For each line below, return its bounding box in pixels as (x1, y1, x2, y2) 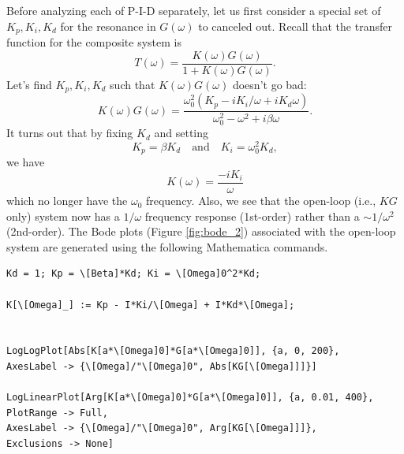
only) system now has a (6, 207, 120, 224)
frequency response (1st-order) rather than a (144, 207, 360, 224)
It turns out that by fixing (6, 125, 133, 141)
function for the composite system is (6, 34, 181, 50)
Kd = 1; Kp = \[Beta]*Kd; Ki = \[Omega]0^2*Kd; (6, 268, 261, 280)
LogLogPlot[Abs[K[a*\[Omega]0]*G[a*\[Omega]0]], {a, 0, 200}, (6, 345, 340, 357)
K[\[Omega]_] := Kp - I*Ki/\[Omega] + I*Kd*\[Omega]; (6, 299, 295, 311)
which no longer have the (6, 192, 128, 209)
